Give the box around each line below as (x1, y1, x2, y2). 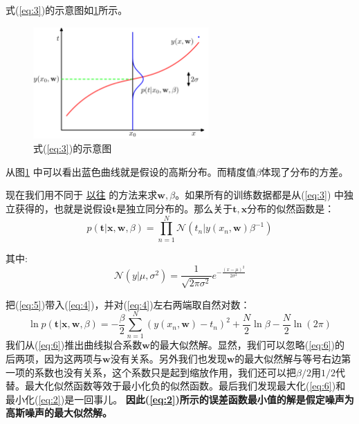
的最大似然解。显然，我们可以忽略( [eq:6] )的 (149, 338, 345, 352)
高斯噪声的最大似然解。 (6, 405, 112, 420)
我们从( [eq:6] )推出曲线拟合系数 (6, 338, 142, 352)
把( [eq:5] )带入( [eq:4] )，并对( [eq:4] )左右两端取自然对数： (6, 297, 250, 311)
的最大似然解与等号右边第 (234, 351, 351, 366)
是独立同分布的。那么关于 (116, 201, 233, 215)
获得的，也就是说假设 (15, 201, 112, 215)
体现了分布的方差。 (261, 164, 349, 178)
